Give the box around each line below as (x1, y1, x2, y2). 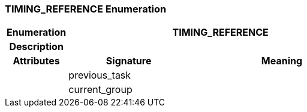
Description (9, 41, 64, 53)
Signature (106, 55, 152, 67)
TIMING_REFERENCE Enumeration (5, 3, 167, 15)
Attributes (13, 55, 60, 67)
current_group (68, 83, 133, 96)
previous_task (68, 69, 131, 82)
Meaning (261, 55, 303, 67)
